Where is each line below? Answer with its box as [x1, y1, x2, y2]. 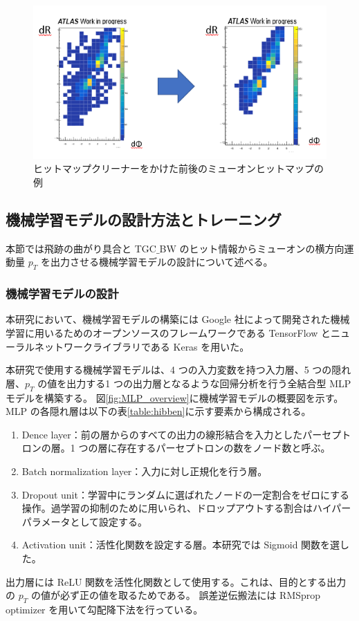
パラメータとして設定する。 [21, 514, 147, 528]
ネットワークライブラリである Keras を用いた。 [34, 339, 250, 353]
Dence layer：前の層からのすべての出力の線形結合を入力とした [21, 427, 303, 441]
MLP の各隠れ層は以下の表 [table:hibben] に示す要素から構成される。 [6, 404, 311, 418]
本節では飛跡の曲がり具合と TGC [6, 241, 156, 255]
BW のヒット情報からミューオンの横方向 [159, 241, 344, 255]
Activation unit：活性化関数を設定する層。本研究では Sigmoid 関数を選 [21, 537, 340, 552]
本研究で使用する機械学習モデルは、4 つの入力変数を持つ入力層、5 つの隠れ [6, 362, 351, 377]
